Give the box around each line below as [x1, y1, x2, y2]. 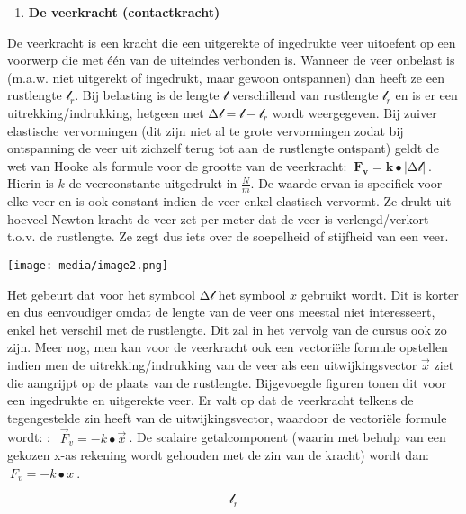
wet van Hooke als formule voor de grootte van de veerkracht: [7, 156, 347, 175]
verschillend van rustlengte [231, 86, 379, 104]
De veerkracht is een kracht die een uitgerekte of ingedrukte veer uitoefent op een [7, 32, 456, 51]
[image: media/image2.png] [7, 258, 168, 272]
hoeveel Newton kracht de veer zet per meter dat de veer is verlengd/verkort [7, 209, 429, 228]
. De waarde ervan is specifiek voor [250, 174, 443, 193]
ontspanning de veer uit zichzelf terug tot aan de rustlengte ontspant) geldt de [7, 139, 439, 158]
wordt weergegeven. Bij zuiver [272, 103, 437, 122]
